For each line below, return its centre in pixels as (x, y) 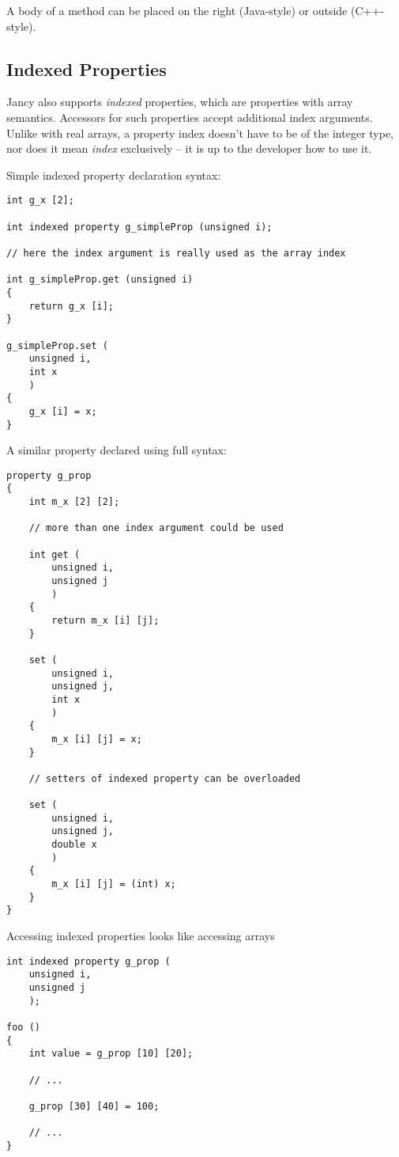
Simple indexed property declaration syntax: (114, 174)
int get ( (55, 554)
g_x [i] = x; (63, 411)
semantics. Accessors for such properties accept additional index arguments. (190, 117)
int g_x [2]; (40, 201)
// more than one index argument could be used (156, 528)
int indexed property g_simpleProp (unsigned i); (139, 227)
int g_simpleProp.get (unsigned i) (100, 280)
